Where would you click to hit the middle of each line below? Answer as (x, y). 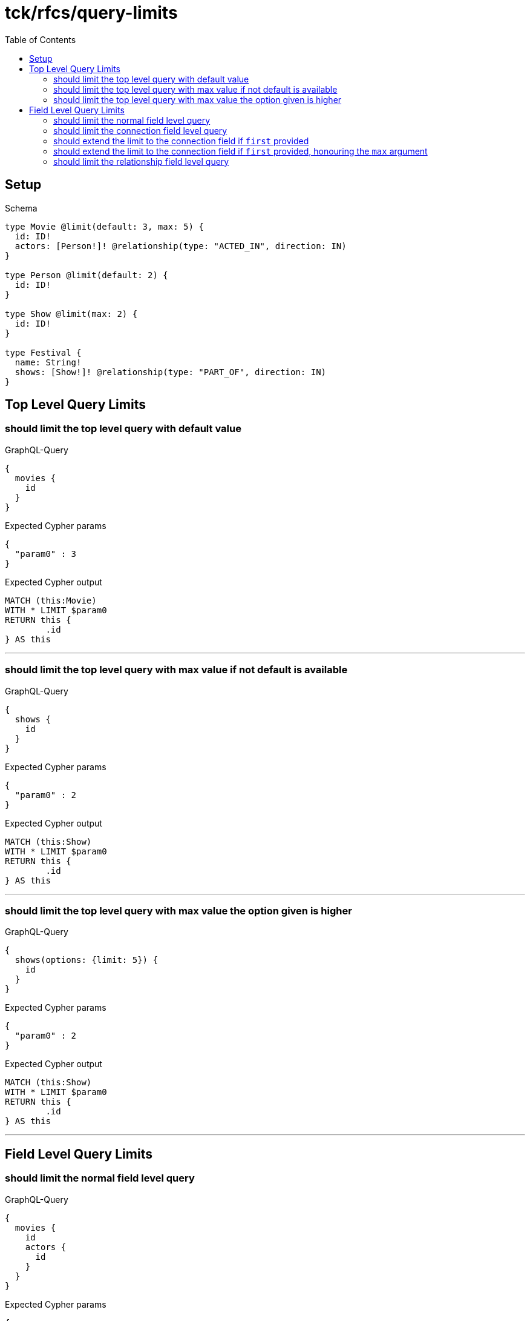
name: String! (48, 362)
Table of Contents (41, 39)
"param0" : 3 (46, 554)
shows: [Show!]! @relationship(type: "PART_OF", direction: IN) (171, 372)
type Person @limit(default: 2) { (87, 275)
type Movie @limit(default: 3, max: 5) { (104, 226)
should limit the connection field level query (140, 130)
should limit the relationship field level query (141, 161)
